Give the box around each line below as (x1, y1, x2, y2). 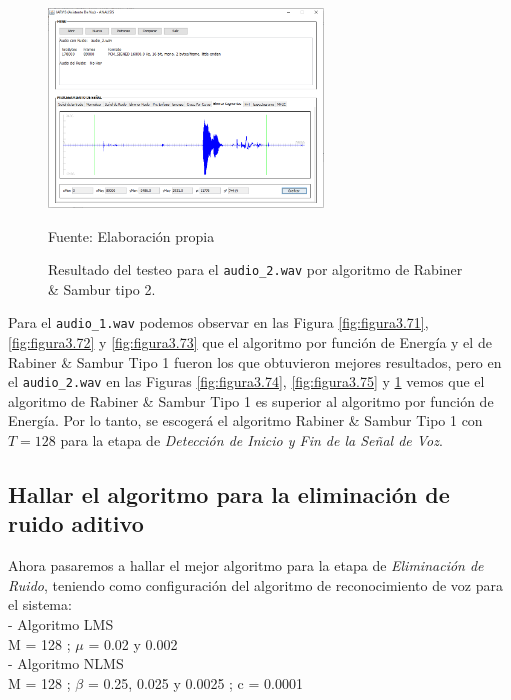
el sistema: (8, 594, 72, 615)
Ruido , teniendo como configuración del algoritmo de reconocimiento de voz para (8, 574, 503, 595)
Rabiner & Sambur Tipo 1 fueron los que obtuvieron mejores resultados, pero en (8, 351, 502, 372)
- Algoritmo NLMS (8, 653, 124, 674)
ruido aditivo (8, 508, 144, 539)
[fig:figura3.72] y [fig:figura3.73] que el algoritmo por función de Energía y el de (8, 332, 492, 352)
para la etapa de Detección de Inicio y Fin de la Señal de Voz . (60, 430, 443, 451)
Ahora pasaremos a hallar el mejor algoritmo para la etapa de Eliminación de (8, 555, 484, 576)
